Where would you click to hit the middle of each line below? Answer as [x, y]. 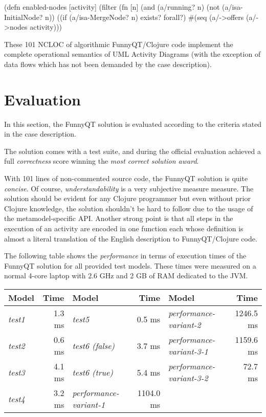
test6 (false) [94, 345]
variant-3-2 [188, 378]
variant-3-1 [188, 351]
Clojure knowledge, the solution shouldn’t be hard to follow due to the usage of [129, 208]
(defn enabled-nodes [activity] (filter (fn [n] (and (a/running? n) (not [112, 7]
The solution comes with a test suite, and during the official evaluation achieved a [132, 151]
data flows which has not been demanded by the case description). [108, 64]
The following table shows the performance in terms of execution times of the [125, 256]
